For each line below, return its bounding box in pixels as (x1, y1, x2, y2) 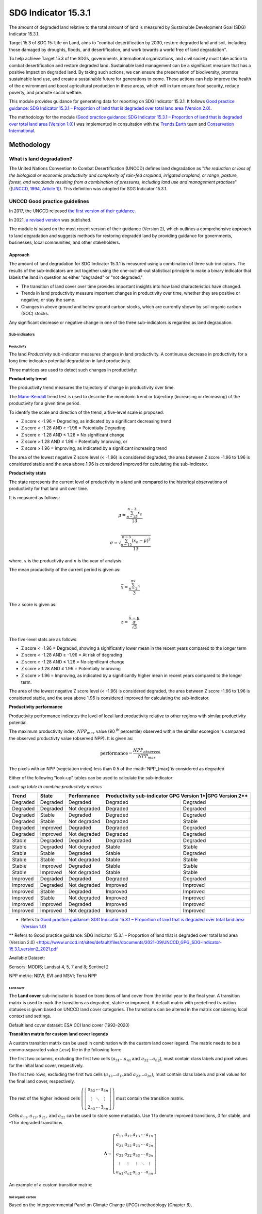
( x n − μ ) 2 (131, 537, 151, 544)
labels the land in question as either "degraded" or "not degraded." (9, 274, 143, 280)
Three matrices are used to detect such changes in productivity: (9, 367, 138, 372)
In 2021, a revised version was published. (9, 217, 92, 223)
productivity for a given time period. (9, 401, 81, 406)
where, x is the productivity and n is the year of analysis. (9, 557, 123, 563)
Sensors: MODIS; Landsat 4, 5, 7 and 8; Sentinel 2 (9, 964, 109, 970)
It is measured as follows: (9, 494, 60, 500)
